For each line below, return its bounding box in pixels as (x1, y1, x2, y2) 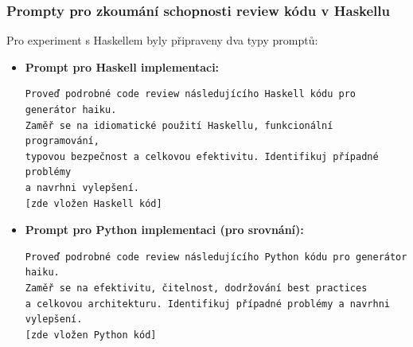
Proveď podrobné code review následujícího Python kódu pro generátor (25, 251, 407, 263)
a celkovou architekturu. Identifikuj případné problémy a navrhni (25, 298, 390, 310)
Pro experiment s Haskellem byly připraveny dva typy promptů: (6, 32, 318, 49)
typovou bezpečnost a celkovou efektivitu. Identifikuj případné (25, 150, 379, 162)
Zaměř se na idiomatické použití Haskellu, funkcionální (25, 119, 333, 131)
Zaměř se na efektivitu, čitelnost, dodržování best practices (25, 282, 368, 294)
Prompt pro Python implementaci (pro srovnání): (25, 221, 304, 238)
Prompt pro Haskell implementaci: (25, 58, 220, 75)
